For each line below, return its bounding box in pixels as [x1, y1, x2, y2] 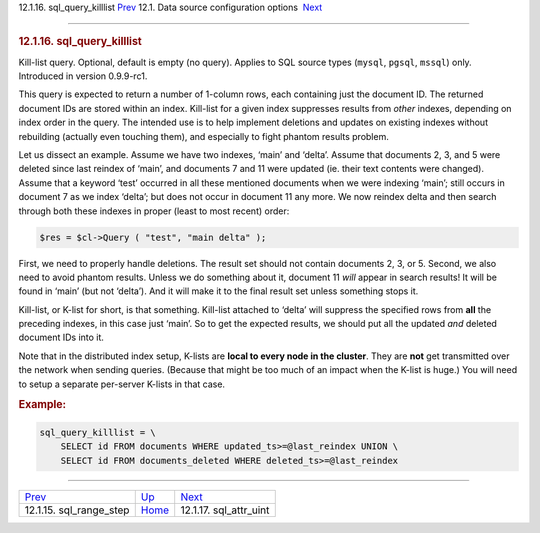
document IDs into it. [18, 331, 105, 344]
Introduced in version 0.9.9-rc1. [18, 70, 148, 82]
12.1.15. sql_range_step [24, 503, 130, 517]
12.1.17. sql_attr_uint [180, 503, 270, 517]
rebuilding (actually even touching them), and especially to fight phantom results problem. [18, 130, 389, 142]
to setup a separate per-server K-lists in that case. [18, 378, 225, 390]
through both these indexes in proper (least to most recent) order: [18, 205, 290, 217]
